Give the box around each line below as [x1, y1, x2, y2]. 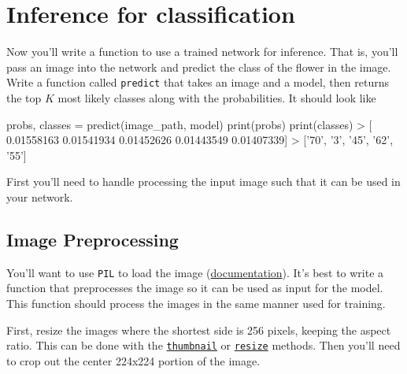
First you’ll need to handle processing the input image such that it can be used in [6, 173, 401, 190]
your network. [6, 188, 73, 205]
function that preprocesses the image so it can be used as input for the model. [6, 280, 383, 296]
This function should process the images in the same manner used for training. [6, 294, 386, 311]
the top [6, 89, 42, 106]
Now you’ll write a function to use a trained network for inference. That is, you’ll [6, 43, 398, 60]
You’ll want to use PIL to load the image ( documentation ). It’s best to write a [6, 264, 384, 280]
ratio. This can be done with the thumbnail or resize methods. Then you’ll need [6, 337, 401, 354]
